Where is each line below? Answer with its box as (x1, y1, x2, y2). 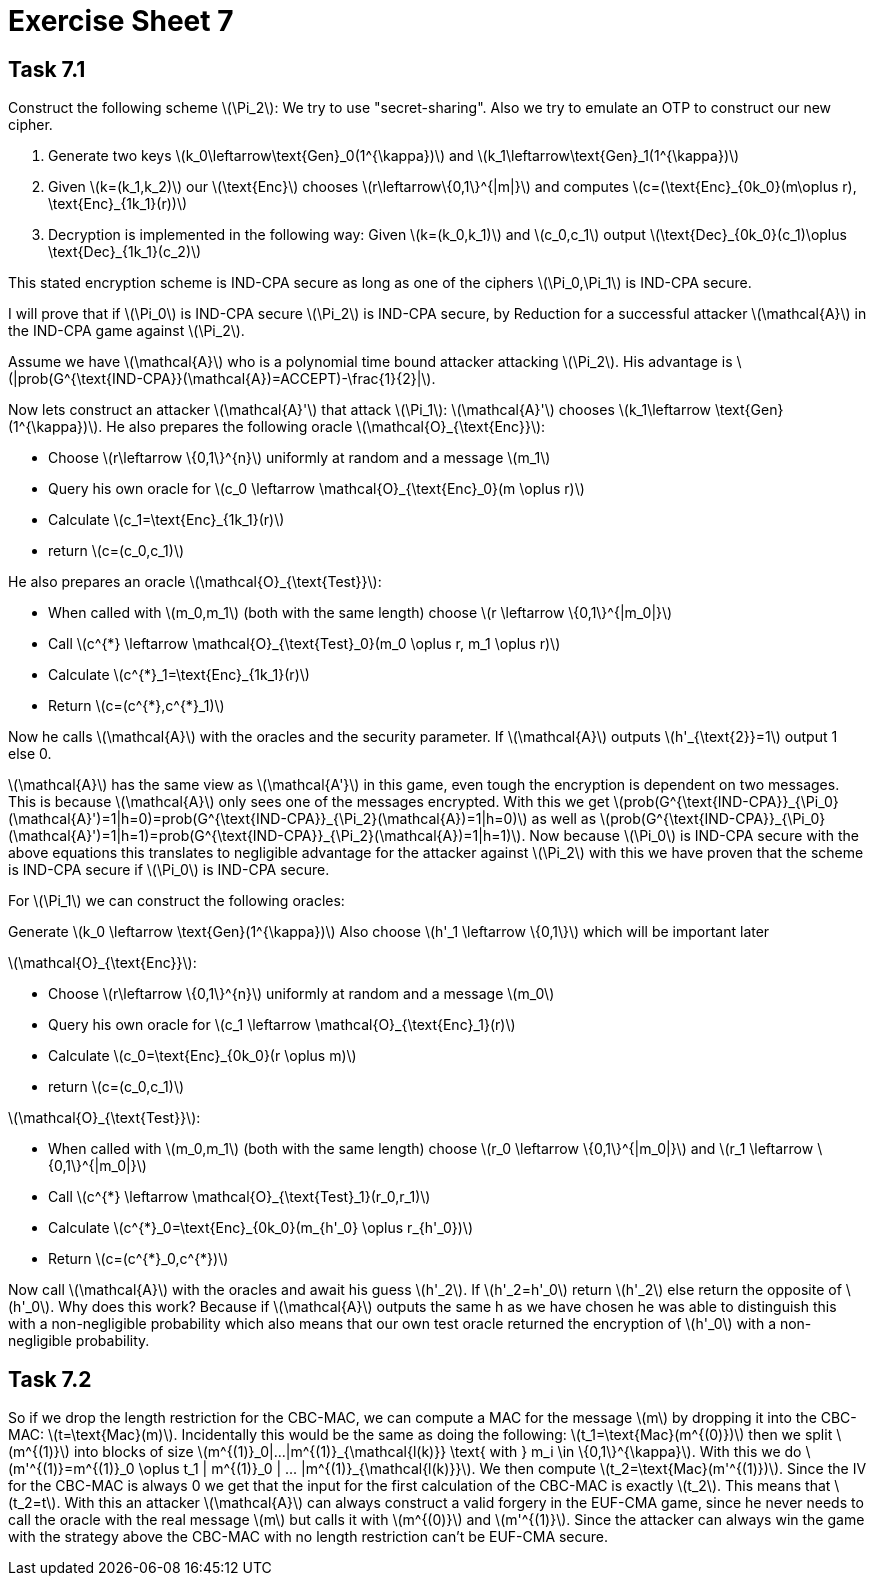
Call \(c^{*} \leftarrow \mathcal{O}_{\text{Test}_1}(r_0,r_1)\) (48, 1188, 431, 1206)
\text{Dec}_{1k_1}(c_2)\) (48, 243, 202, 261)
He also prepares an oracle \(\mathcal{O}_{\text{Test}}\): (8, 573, 382, 591)
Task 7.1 (8, 56, 86, 82)
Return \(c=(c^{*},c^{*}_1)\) (48, 697, 225, 715)
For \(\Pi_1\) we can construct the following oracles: (8, 892, 345, 910)
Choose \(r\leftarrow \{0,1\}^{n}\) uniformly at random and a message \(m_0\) (48, 985, 555, 1003)
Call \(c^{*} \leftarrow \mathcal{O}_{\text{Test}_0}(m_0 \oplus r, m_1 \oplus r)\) (48, 635, 561, 653)
